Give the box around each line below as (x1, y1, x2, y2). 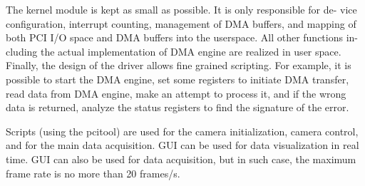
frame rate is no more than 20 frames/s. (6, 165, 180, 180)
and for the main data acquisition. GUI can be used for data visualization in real (6, 138, 359, 153)
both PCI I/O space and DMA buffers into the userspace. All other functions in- (6, 30, 359, 45)
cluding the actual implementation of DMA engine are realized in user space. (6, 43, 341, 58)
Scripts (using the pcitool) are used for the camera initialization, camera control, (6, 123, 359, 138)
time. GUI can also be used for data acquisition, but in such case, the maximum (6, 151, 356, 166)
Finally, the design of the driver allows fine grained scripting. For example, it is (6, 58, 351, 73)
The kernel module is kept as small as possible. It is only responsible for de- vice (6, 2, 357, 16)
